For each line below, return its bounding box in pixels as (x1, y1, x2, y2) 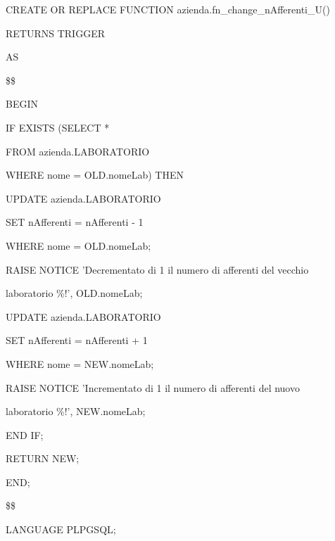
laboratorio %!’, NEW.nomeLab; (6, 404, 146, 419)
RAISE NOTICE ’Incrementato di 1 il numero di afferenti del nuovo (6, 380, 300, 395)
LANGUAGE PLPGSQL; (6, 522, 116, 537)
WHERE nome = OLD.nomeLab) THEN (6, 167, 184, 182)
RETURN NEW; (6, 451, 80, 466)
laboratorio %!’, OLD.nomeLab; (6, 286, 143, 300)
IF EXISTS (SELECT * (6, 120, 110, 134)
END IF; (6, 427, 44, 442)
